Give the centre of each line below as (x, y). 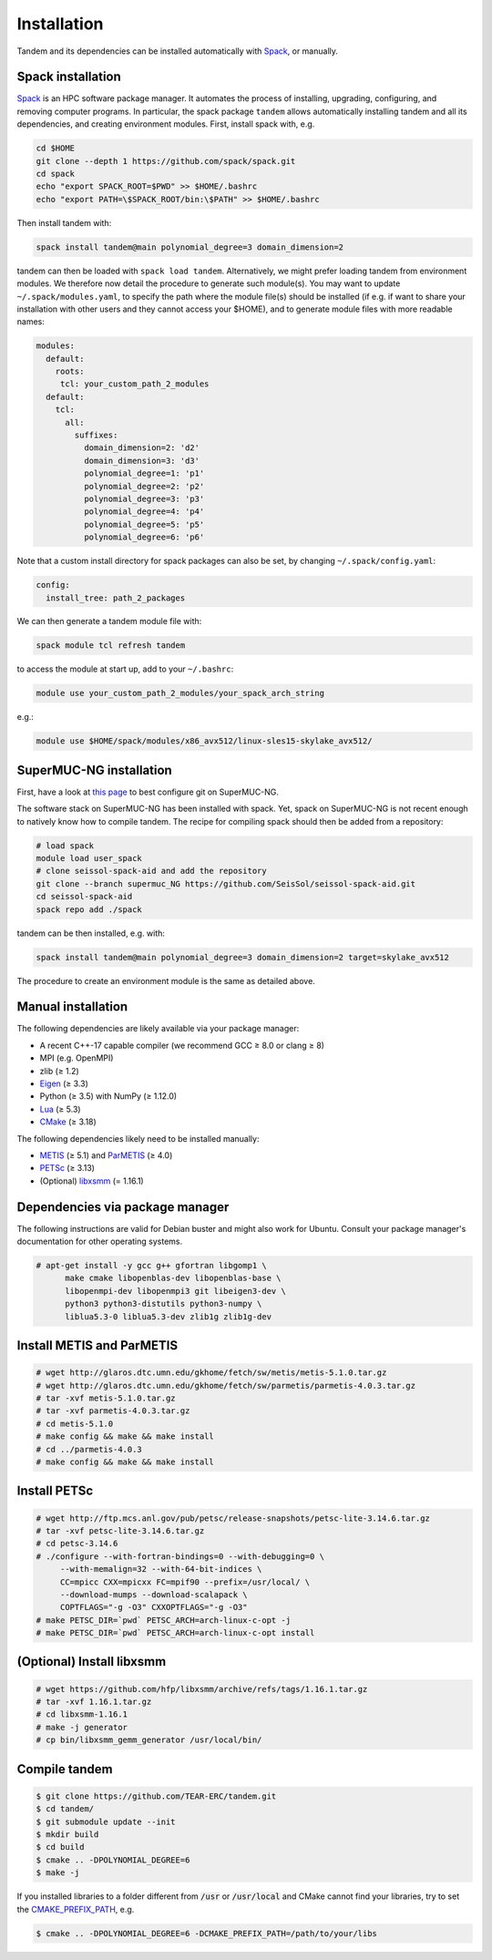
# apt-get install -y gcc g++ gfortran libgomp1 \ (152, 1266)
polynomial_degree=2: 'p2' (144, 486)
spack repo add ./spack (89, 909)
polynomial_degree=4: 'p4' (144, 512)
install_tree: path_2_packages (116, 598)
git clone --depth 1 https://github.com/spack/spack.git (166, 161)
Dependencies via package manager (123, 1207)
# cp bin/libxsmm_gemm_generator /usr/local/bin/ (149, 1740)
